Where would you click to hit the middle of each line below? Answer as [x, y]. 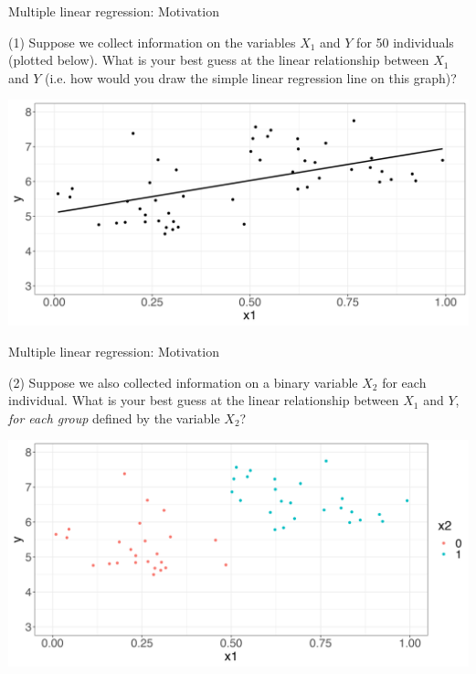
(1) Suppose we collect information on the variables [152, 42]
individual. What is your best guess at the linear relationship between [204, 400]
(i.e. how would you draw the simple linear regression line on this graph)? [251, 77]
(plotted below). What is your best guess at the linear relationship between [219, 60]
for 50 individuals [405, 42]
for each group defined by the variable [114, 417]
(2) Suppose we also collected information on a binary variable [183, 382]
